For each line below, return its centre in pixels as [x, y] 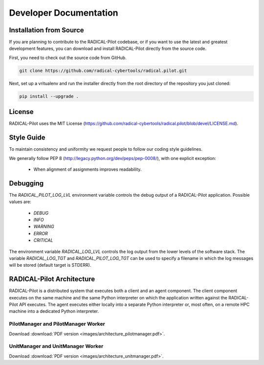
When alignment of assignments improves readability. [88, 169]
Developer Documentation [64, 13]
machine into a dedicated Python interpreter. [54, 311]
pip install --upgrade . [49, 96]
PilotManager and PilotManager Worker [57, 324]
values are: [20, 202]
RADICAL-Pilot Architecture [52, 279]
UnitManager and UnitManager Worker [56, 346]
